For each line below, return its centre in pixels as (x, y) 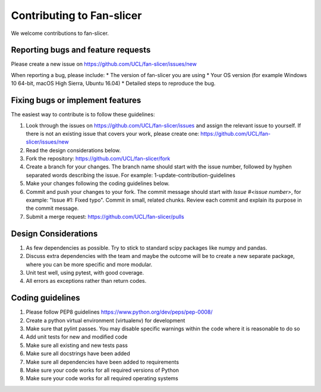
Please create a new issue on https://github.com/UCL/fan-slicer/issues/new (104, 64)
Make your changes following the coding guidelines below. (98, 183)
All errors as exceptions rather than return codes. (86, 281)
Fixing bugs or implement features (76, 101)
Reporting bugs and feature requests (81, 50)
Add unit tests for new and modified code (77, 337)
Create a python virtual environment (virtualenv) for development (106, 320)
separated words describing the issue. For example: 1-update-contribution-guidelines (131, 175)
